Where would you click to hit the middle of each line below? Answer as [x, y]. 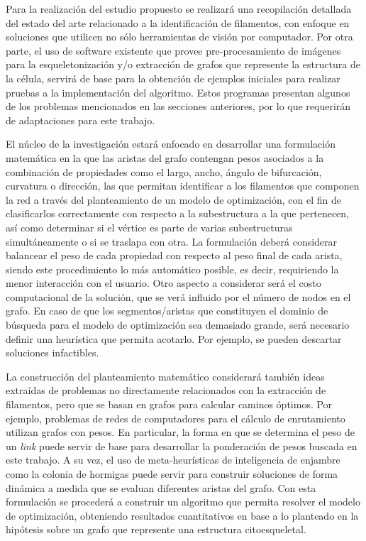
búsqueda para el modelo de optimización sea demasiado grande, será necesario [178, 325]
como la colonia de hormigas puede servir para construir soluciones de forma [172, 474]
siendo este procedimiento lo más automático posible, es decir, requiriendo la [172, 269]
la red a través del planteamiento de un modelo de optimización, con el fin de [174, 199]
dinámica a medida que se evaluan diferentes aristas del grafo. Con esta [161, 487]
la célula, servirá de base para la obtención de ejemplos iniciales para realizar [173, 78]
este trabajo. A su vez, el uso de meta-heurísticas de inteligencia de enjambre [173, 460]
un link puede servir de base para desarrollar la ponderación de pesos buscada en [182, 446]
